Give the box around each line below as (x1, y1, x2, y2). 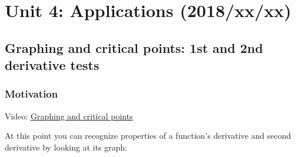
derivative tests (5, 56, 99, 74)
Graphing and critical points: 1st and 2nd (5, 38, 263, 56)
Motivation (5, 86, 58, 101)
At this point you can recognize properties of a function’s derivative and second (5, 129, 291, 142)
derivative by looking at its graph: (5, 141, 128, 153)
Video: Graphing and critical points (5, 109, 133, 122)
